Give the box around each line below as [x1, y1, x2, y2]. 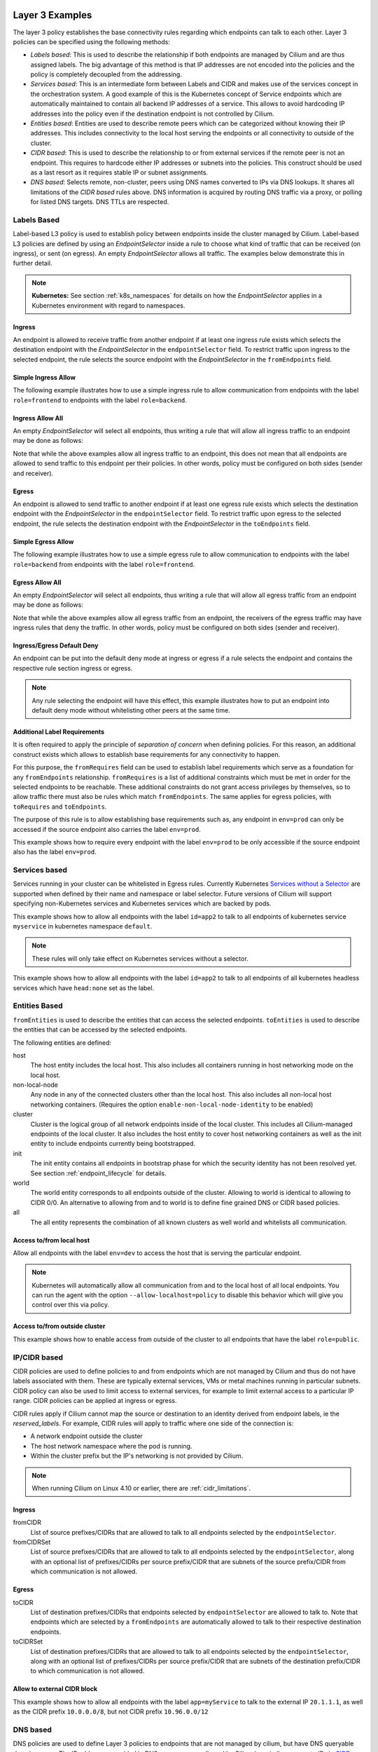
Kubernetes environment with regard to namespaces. [31, 301, 185, 310]
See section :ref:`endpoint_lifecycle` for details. [30, 1169, 167, 1177]
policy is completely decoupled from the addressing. [30, 70, 182, 78]
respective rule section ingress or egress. [13, 664, 133, 672]
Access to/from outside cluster [13, 1322, 106, 1331]
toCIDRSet [13, 1637, 43, 1646]
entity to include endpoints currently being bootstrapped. [30, 1140, 196, 1148]
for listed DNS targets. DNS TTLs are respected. [30, 198, 169, 206]
